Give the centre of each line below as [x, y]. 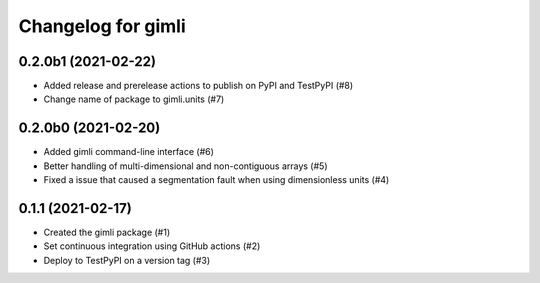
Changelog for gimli [102, 26]
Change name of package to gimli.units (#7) [134, 99]
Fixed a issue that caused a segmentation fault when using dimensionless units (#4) [216, 180]
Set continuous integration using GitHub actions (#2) [152, 246]
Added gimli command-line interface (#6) [129, 152]
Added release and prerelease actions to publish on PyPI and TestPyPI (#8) [198, 86]
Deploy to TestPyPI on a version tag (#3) [127, 260]
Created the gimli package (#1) [107, 232]
